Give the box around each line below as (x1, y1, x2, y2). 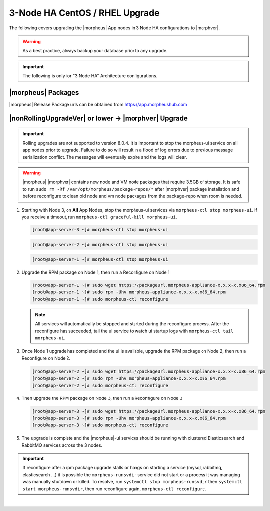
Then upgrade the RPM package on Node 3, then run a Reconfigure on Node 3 (21, 395, 183, 401)
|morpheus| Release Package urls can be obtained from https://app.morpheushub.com (9, 102, 187, 108)
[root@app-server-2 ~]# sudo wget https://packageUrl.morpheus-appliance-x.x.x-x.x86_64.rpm (32, 368, 265, 374)
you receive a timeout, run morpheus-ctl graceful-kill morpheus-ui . (21, 214, 177, 220)
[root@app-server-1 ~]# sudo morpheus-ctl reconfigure (32, 296, 168, 302)
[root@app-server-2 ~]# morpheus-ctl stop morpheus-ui (32, 242, 168, 247)
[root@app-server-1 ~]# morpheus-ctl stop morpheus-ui (32, 257, 168, 262)
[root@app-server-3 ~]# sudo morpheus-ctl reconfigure (32, 422, 168, 428)
